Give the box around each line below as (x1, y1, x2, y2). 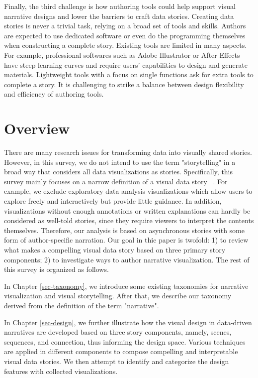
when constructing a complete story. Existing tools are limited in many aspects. (4, 40, 247, 50)
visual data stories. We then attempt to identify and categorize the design (4, 356, 229, 366)
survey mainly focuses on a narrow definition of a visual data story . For (4, 176, 228, 186)
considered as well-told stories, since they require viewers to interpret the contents (4, 215, 254, 226)
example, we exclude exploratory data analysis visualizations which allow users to (4, 186, 253, 196)
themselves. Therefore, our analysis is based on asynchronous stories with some (4, 225, 245, 235)
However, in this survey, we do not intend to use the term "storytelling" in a (4, 156, 236, 167)
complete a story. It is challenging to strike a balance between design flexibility (4, 79, 244, 89)
